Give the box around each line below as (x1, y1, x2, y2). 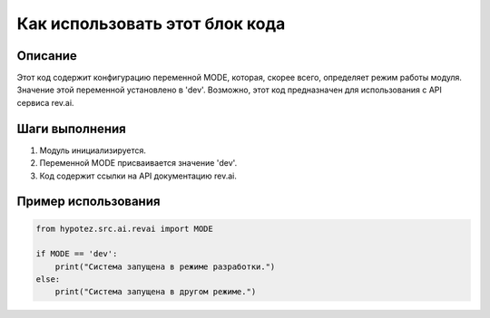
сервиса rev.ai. (16, 97, 74, 108)
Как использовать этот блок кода (16, 14, 286, 34)
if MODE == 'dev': (35, 249, 118, 259)
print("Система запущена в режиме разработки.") (54, 261, 276, 272)
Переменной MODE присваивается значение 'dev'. (39, 158, 238, 169)
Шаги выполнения (16, 120, 126, 136)
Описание (16, 48, 77, 63)
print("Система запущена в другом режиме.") (54, 286, 257, 297)
